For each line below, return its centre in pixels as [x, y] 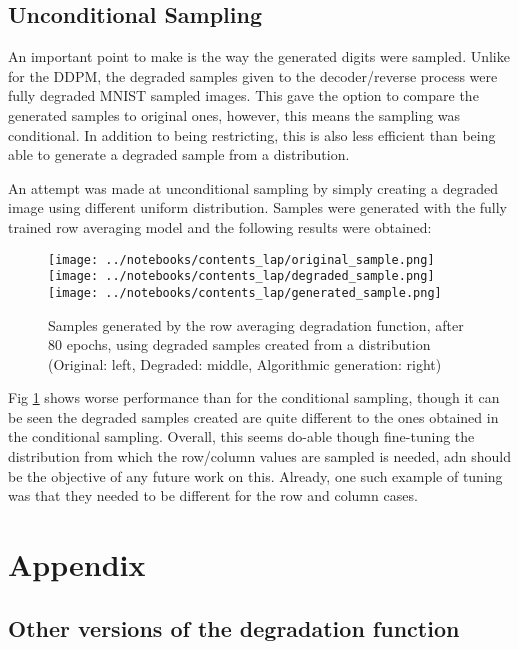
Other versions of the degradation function [234, 627]
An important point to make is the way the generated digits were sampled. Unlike [259, 56]
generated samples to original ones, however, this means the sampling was [234, 114]
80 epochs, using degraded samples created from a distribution [239, 344]
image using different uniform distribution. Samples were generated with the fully [258, 207]
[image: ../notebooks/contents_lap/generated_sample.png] [245, 292]
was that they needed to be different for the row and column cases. [213, 495]
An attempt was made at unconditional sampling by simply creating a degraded [253, 187]
